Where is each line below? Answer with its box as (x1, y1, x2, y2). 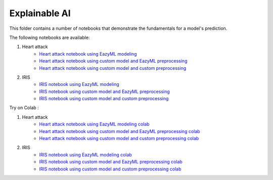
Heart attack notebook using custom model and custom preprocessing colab (39, 136, 199, 142)
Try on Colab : (9, 105, 39, 111)
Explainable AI (9, 8, 71, 19)
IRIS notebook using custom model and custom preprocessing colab (39, 166, 181, 172)
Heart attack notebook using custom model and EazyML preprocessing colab (39, 128, 200, 134)
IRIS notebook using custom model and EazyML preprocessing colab (39, 159, 183, 165)
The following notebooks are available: (9, 34, 90, 40)
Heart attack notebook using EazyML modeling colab (39, 121, 150, 127)
